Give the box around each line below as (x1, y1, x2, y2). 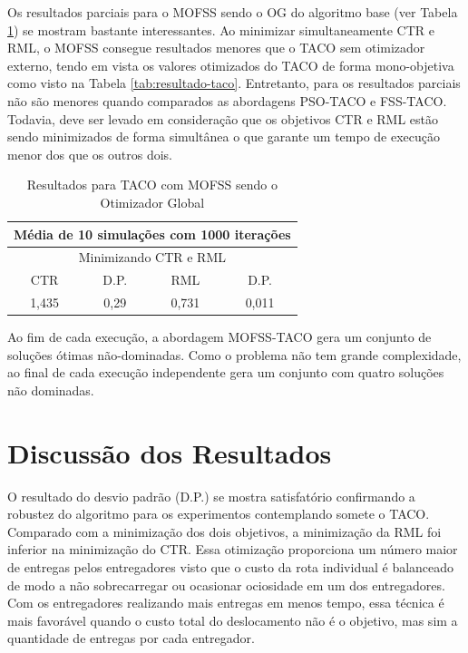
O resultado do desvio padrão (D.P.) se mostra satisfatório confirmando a (7, 486, 415, 505)
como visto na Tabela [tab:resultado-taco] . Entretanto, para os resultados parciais (7, 73, 461, 93)
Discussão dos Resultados (7, 434, 332, 471)
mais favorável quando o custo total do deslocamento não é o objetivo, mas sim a (7, 610, 458, 629)
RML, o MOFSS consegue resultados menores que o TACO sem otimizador (7, 38, 425, 57)
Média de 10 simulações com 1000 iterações (14, 224, 291, 243)
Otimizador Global (100, 192, 205, 211)
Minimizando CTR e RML (78, 248, 227, 267)
